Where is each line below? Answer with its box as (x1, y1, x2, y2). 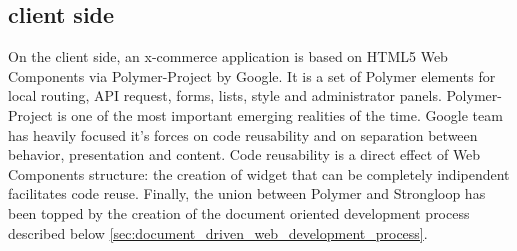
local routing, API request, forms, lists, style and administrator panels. (8, 85, 442, 106)
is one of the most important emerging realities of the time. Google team (57, 104, 503, 125)
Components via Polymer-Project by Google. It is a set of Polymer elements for (8, 65, 496, 86)
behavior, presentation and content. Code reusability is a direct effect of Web (8, 144, 481, 165)
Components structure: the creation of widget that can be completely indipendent (8, 163, 510, 184)
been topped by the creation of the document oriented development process (8, 202, 470, 223)
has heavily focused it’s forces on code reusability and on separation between (8, 124, 478, 145)
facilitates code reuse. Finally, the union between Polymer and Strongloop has (8, 183, 486, 204)
